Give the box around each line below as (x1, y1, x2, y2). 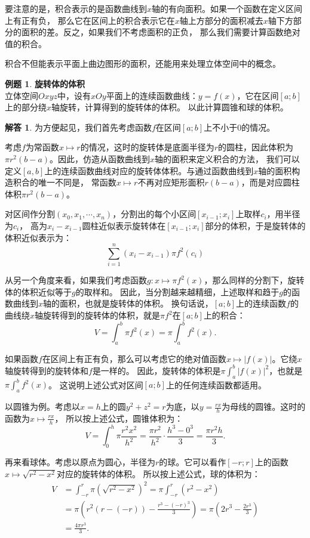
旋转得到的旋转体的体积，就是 (43, 309, 161, 321)
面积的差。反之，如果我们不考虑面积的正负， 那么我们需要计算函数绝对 (21, 26, 300, 38)
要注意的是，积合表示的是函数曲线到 (5, 2, 147, 14)
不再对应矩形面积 (137, 176, 205, 188)
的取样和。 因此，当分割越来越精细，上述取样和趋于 (75, 285, 280, 298)
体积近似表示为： (5, 231, 72, 243)
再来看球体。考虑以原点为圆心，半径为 (5, 456, 155, 468)
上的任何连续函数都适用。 (165, 378, 266, 391)
